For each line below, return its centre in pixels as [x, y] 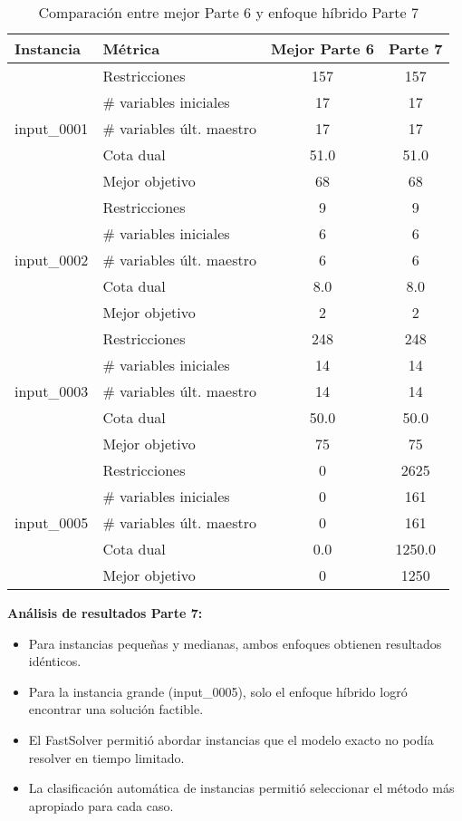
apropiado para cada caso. [101, 805]
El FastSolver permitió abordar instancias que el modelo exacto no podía [231, 739]
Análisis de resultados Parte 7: [105, 613]
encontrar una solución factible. [116, 709]
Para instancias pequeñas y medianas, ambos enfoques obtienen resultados [235, 643]
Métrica [131, 48]
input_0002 [52, 260]
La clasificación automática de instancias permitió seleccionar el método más [241, 788]
